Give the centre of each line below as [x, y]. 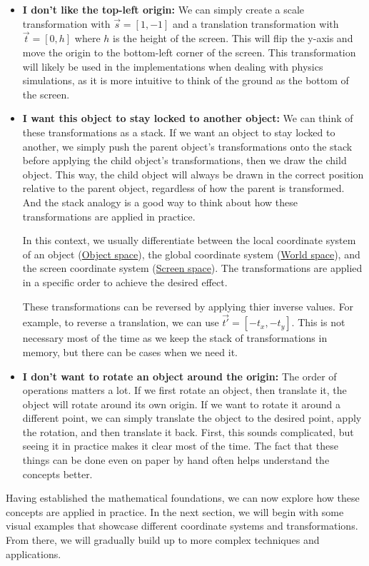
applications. [34, 554]
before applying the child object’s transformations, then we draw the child [184, 160]
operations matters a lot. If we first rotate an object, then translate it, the [184, 390]
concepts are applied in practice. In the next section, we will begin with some [175, 511]
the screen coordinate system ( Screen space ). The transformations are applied [192, 268]
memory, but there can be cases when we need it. [130, 352]
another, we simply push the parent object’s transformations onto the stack [187, 146]
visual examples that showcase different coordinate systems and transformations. [182, 526]
